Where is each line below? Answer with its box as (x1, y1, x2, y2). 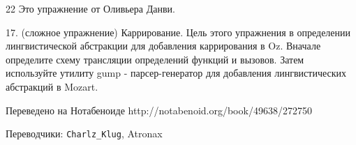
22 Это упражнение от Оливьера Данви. (6, 1, 175, 15)
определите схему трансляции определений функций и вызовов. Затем (6, 52, 304, 66)
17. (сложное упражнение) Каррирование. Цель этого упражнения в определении (6, 24, 351, 39)
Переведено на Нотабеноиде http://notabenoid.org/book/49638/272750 (6, 102, 312, 117)
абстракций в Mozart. (6, 79, 98, 93)
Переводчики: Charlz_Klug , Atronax (6, 126, 163, 141)
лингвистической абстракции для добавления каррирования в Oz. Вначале (6, 38, 321, 53)
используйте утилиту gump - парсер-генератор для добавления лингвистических (6, 66, 347, 80)
